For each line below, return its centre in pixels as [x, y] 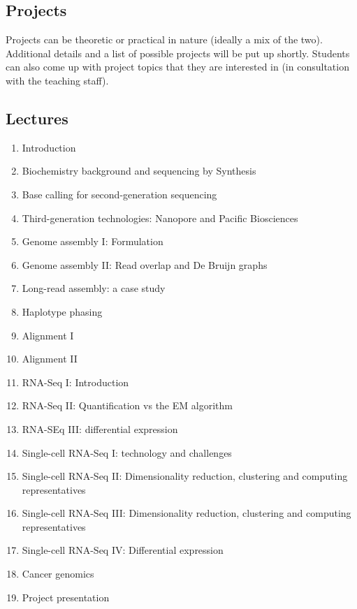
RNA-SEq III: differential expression [100, 428]
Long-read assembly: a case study [94, 288]
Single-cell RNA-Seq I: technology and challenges [127, 452]
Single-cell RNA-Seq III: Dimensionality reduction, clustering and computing [187, 513]
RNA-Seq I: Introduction [75, 382]
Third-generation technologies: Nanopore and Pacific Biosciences [160, 218]
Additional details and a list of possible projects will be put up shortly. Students [178, 53]
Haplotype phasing [62, 311]
